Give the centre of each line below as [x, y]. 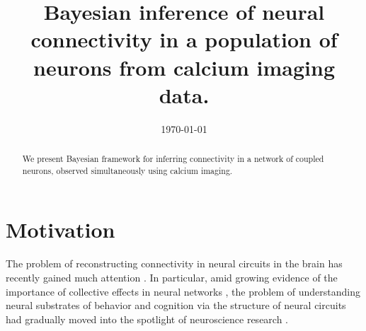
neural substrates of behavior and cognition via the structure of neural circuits [176, 305]
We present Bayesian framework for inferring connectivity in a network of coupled [173, 159]
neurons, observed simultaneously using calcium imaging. [127, 170]
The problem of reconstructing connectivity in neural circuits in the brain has [174, 263]
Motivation [61, 230]
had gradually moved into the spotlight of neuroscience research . [147, 319]
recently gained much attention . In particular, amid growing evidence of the [172, 277]
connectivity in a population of [184, 39]
